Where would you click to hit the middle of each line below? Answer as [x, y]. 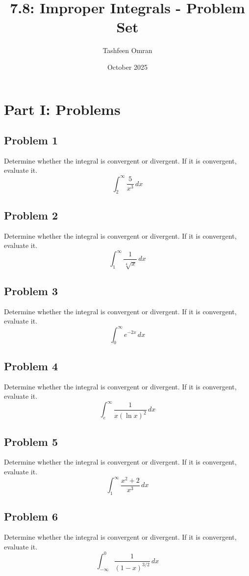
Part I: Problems [62, 109]
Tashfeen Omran [127, 50]
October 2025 [127, 67]
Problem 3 [31, 291]
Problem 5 [31, 441]
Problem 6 [31, 516]
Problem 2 [31, 215]
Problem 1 [31, 140]
